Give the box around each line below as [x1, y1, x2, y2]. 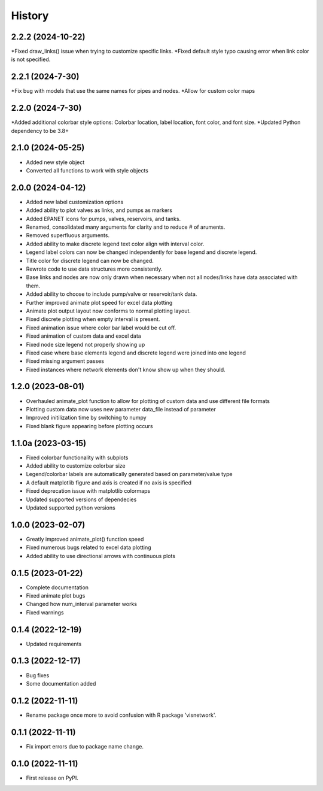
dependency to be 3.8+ [11, 127, 69, 134]
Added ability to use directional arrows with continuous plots [26, 552, 176, 559]
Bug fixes [26, 671, 50, 679]
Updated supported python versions [26, 504, 116, 511]
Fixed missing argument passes [26, 357, 105, 365]
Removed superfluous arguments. [26, 232, 110, 239]
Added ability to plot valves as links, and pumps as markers [26, 207, 173, 214]
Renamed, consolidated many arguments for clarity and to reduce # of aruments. [26, 223, 226, 231]
